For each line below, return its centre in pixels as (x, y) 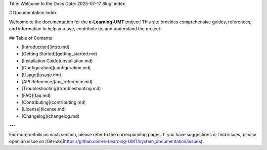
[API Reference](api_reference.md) (57, 81)
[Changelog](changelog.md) (50, 116)
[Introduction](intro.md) (45, 47)
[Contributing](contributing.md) (54, 102)
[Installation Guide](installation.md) (57, 61)
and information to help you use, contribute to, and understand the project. (85, 29)
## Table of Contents (31, 38)
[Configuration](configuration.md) (56, 68)
